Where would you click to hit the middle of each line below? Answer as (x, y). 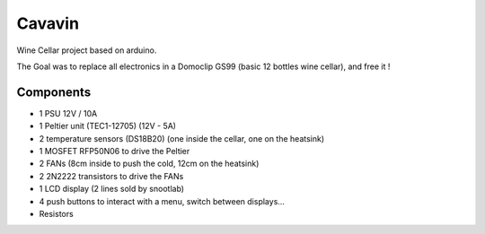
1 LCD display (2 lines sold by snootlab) (111, 189)
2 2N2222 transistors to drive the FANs (111, 176)
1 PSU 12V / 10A (68, 113)
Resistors (56, 213)
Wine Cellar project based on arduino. (87, 50)
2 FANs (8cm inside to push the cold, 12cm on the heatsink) (149, 164)
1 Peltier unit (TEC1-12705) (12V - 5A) (108, 126)
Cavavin (48, 23)
